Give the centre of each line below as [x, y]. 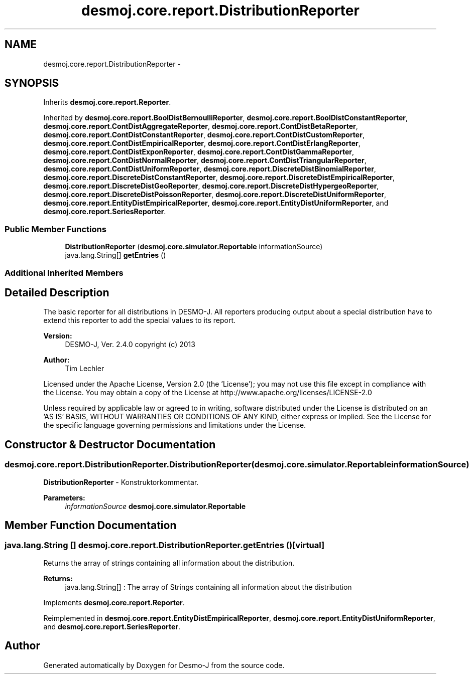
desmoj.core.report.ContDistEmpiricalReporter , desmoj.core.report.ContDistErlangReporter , [202, 143]
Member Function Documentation [91, 526]
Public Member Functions [55, 229]
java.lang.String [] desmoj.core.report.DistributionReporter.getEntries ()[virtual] [165, 545]
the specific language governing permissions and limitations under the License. [175, 425]
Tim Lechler [85, 369]
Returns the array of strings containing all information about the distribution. [169, 563]
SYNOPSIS [32, 83]
